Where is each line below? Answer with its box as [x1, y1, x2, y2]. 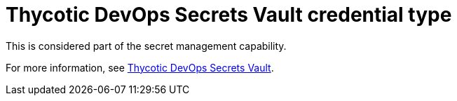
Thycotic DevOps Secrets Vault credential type [6, 3, 452, 27]
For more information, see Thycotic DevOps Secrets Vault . [6, 61, 274, 74]
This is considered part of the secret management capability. [6, 39, 287, 52]
